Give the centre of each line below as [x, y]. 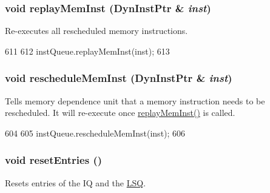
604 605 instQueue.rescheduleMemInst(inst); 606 [95, 133]
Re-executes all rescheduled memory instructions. [96, 31]
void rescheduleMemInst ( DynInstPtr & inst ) [119, 78]
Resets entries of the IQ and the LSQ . [76, 182]
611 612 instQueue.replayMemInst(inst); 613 [87, 51]
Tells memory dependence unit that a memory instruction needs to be [135, 100]
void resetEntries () [54, 160]
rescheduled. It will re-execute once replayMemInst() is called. [120, 113]
